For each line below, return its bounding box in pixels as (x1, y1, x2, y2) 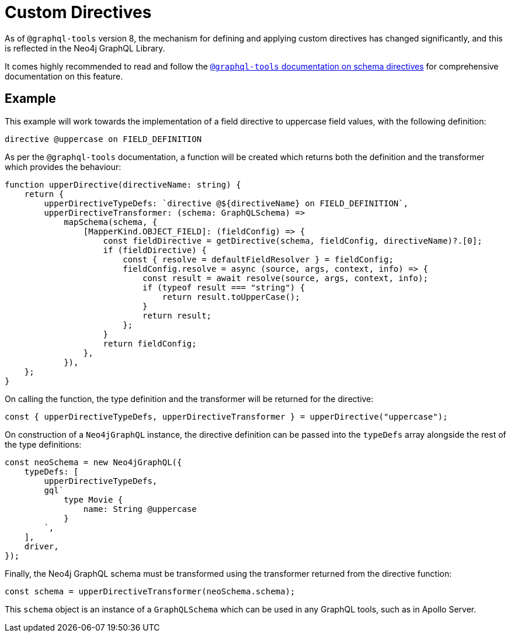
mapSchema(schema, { (64, 217, 158, 227)
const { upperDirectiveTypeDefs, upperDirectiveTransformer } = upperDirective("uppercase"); (5, 411, 448, 421)
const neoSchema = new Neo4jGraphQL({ (5, 457, 182, 467)
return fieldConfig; (103, 338, 197, 348)
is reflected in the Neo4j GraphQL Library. (5, 43, 165, 53)
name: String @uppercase (83, 504, 197, 514)
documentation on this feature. (5, 71, 123, 81)
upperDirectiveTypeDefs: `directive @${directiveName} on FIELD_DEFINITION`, (44, 198, 409, 208)
